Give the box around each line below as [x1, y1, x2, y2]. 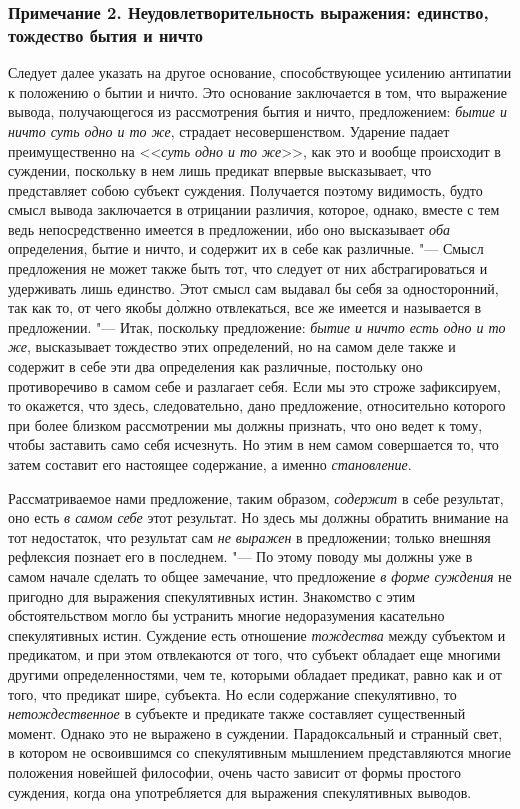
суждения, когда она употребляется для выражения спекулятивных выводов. [8, 781, 472, 802]
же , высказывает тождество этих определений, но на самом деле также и [8, 336, 456, 357]
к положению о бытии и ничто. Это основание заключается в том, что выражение [8, 81, 507, 102]
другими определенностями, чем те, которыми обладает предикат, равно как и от [8, 663, 502, 684]
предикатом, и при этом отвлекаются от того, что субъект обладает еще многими [8, 644, 501, 665]
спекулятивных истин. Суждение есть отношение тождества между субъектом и [8, 624, 506, 645]
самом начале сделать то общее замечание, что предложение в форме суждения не [8, 565, 512, 586]
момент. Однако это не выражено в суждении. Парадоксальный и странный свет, [8, 722, 503, 743]
